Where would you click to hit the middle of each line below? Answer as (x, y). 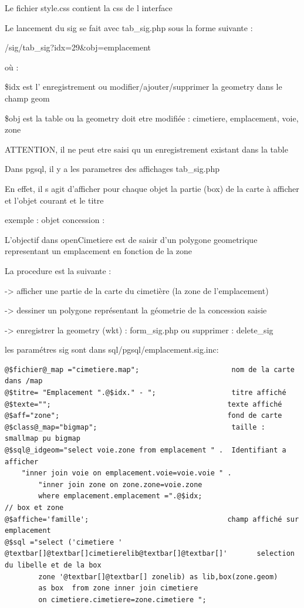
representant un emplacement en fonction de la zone (99, 251)
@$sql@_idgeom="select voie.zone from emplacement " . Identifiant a (146, 450)
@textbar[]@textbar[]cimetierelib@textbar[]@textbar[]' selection (150, 554)
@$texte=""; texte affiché (143, 404)
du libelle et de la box (53, 565)
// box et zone (34, 508)
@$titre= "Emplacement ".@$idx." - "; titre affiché (146, 393)
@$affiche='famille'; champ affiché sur (152, 519)
